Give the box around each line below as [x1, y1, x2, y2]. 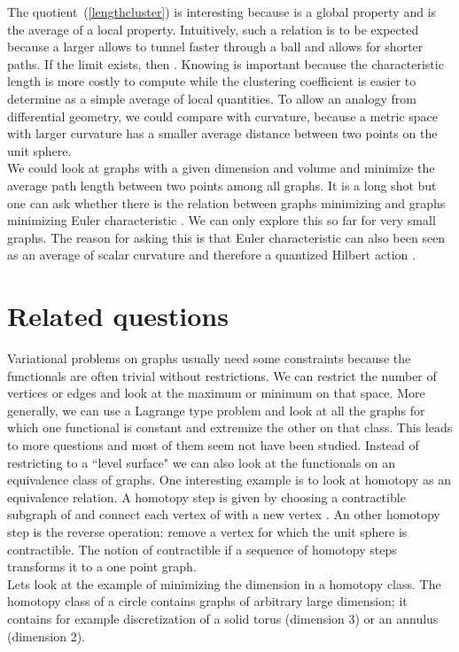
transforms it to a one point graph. [7, 557, 197, 576]
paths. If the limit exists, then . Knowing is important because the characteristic [7, 54, 444, 73]
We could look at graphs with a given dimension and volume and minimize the [7, 159, 435, 177]
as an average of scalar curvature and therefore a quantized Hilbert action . [7, 245, 416, 264]
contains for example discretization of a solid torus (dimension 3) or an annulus [7, 609, 439, 627]
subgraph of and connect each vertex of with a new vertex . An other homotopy [7, 505, 440, 524]
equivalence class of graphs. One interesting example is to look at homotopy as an [7, 470, 452, 489]
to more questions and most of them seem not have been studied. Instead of [7, 436, 419, 454]
